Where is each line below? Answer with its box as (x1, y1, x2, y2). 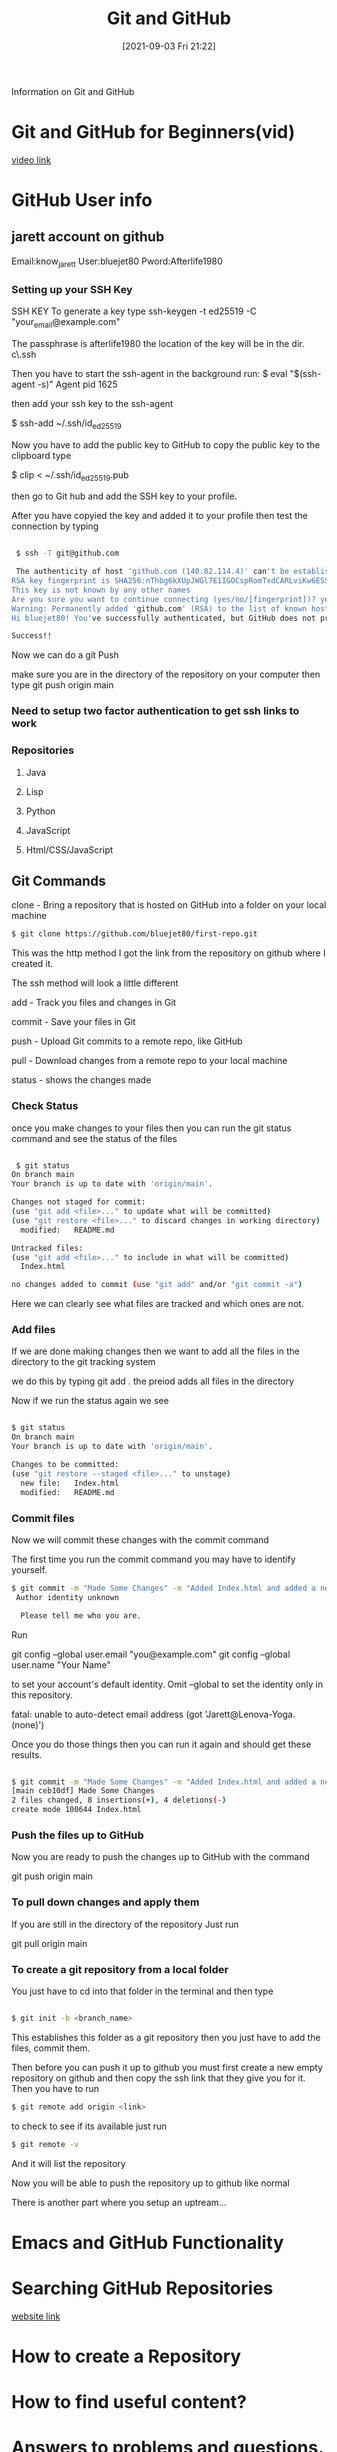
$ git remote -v (11, 2139, 79, 2149)
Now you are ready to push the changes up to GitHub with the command (11, 1851, 311, 1863)
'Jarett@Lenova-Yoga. (204, 1708, 296, 1720)
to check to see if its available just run (11, 2120, 168, 2132)
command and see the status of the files (11, 1132, 178, 1144)
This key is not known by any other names (11, 585, 191, 595)
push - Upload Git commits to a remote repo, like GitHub (11, 1035, 243, 1047)
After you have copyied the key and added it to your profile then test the (11, 510, 308, 522)
